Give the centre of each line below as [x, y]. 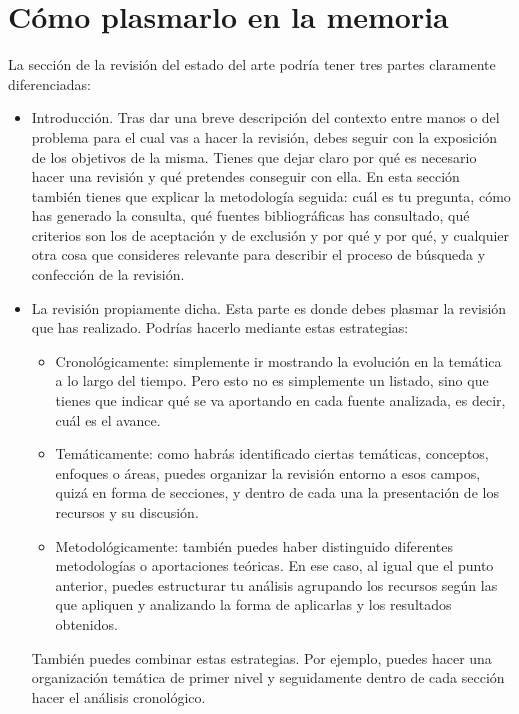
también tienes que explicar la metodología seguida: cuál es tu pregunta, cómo [271, 195]
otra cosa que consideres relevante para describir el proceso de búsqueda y [258, 254]
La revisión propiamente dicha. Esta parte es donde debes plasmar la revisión [269, 307]
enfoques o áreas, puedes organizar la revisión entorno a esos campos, [268, 472]
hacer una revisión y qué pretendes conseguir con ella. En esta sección [245, 176]
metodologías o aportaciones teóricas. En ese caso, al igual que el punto [274, 565]
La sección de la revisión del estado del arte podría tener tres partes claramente [252, 64]
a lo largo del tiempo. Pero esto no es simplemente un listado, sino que [272, 380]
